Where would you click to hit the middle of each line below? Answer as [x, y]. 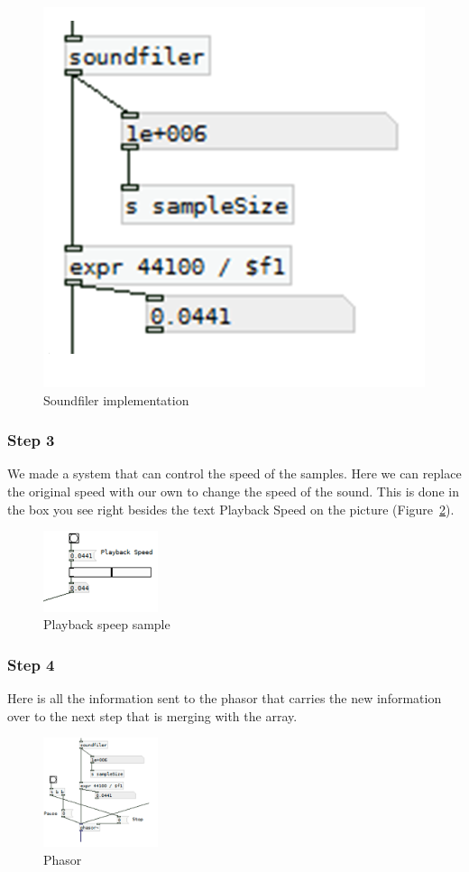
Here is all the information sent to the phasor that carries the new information [225, 697]
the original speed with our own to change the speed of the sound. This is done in [233, 491]
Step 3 [31, 440]
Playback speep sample [107, 624]
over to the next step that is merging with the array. [152, 715]
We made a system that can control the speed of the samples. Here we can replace [234, 473]
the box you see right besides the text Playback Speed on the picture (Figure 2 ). [231, 509]
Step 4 [31, 664]
